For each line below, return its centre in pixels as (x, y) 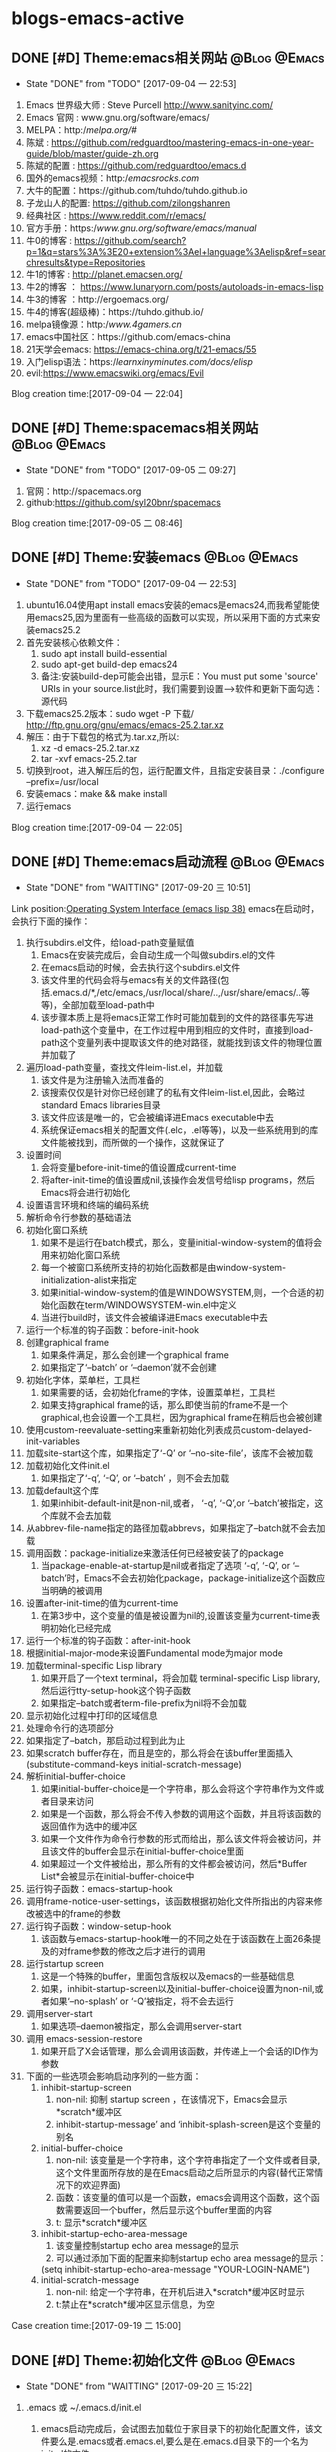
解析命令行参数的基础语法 (78, 1218)
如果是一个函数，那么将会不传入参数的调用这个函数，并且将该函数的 (181, 1814)
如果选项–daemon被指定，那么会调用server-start (141, 2026)
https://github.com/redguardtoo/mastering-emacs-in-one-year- (182, 142)
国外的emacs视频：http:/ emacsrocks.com (112, 178)
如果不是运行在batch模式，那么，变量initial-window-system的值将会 (181, 1243)
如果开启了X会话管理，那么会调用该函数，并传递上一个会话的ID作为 (179, 2051)
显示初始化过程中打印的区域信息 (91, 1716)
